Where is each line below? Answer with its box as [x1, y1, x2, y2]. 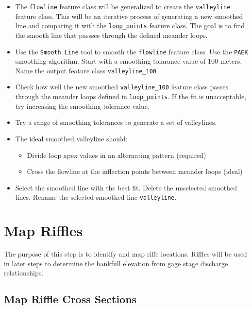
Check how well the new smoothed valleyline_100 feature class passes [15, 82, 229, 92]
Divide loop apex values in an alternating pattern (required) [27, 150, 206, 160]
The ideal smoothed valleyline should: [15, 133, 128, 143]
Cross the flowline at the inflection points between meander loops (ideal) [27, 166, 243, 176]
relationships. [4, 268, 44, 278]
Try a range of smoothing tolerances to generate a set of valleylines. [15, 117, 217, 127]
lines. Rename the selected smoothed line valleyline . [15, 192, 177, 202]
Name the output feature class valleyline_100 [15, 65, 156, 75]
